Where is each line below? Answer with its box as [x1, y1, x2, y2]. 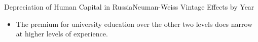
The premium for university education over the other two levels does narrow [16, 18, 253, 29]
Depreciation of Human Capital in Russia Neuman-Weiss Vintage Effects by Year [4, 2, 254, 12]
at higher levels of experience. [16, 28, 108, 39]
